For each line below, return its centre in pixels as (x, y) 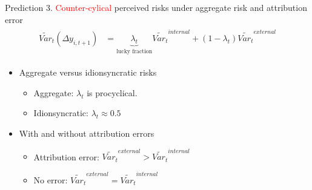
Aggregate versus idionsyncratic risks (88, 72)
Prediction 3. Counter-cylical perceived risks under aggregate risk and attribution (156, 7)
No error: (51, 179)
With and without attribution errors (87, 133)
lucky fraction (134, 51)
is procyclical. (112, 92)
